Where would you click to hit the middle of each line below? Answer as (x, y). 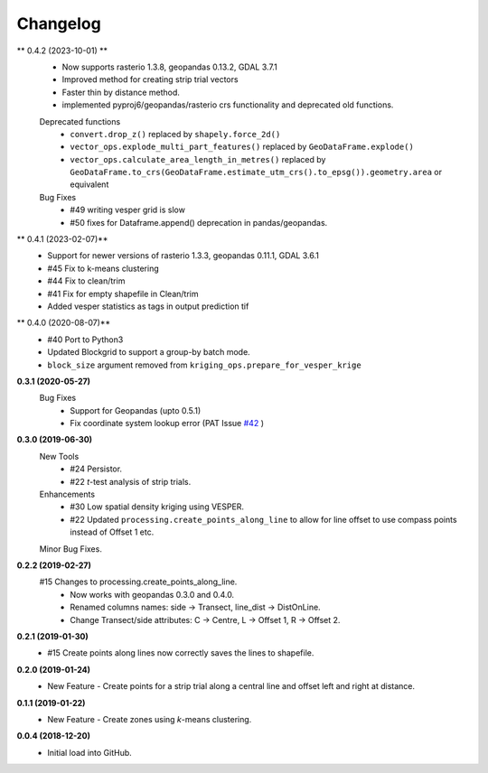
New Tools (59, 456)
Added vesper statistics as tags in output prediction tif (148, 306)
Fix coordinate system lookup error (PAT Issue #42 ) (167, 424)
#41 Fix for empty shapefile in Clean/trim (123, 293)
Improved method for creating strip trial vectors (150, 79)
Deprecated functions (80, 121)
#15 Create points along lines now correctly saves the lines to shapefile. (181, 653)
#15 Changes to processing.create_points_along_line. (138, 582)
